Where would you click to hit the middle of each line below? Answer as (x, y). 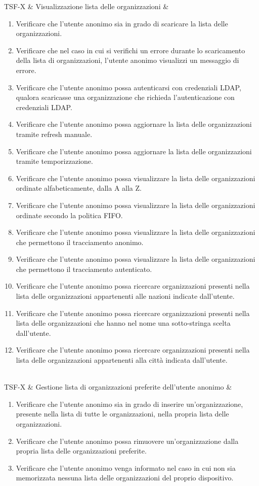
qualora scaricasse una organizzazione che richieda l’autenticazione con (125, 97)
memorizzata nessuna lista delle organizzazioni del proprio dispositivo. (125, 478)
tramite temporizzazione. (54, 161)
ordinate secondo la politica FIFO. (69, 215)
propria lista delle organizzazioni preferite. (81, 451)
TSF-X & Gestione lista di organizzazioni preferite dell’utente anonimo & (118, 387)
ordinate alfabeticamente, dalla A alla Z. (79, 188)
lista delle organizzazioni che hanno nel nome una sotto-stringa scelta (123, 323)
